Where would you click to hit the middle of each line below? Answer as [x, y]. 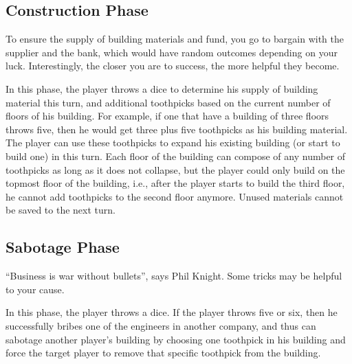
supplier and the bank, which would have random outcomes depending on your [172, 52]
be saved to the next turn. [60, 210]
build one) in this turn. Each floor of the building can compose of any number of [176, 156]
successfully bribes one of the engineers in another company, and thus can [161, 325]
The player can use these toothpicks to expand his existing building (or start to [173, 143]
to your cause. [35, 289]
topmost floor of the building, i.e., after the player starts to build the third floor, [175, 183]
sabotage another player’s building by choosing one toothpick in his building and [176, 339]
